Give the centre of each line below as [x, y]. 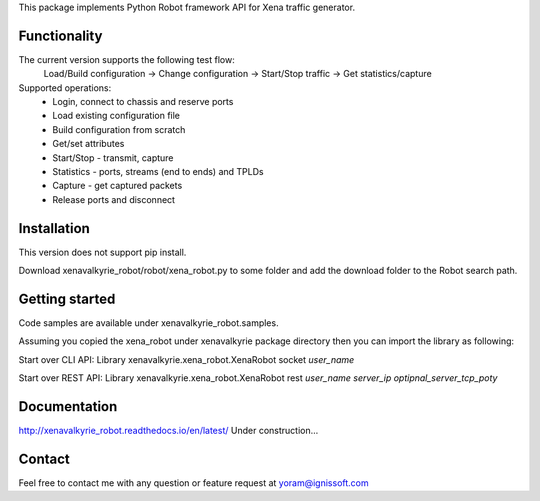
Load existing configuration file [116, 116]
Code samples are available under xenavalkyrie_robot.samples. [148, 323]
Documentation [68, 406]
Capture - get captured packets [117, 186]
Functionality [60, 35]
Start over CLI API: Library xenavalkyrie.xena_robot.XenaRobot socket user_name [186, 359]
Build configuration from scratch [119, 129]
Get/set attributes [88, 144]
